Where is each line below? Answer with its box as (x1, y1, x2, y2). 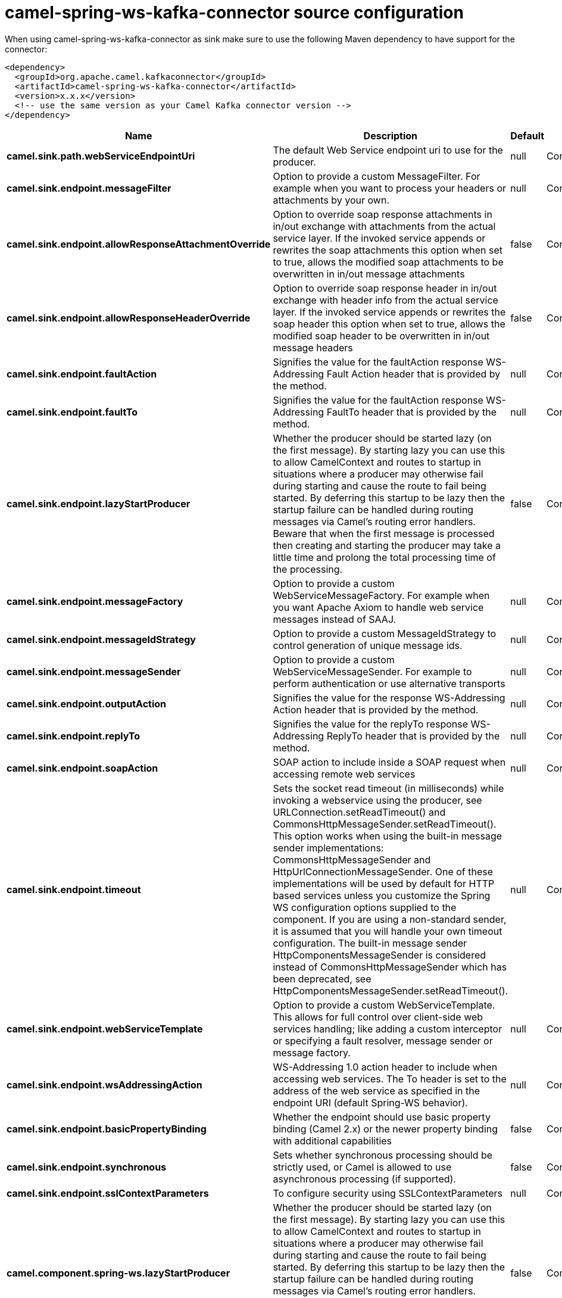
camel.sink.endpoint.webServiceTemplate (7, 1022, 203, 1035)
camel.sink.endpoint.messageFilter (7, 182, 171, 194)
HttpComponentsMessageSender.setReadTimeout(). (273, 984, 508, 997)
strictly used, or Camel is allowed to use (273, 1160, 452, 1173)
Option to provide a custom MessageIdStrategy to (273, 627, 497, 639)
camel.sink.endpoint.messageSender (7, 665, 181, 678)
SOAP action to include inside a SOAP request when (273, 756, 506, 768)
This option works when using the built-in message (273, 829, 502, 842)
